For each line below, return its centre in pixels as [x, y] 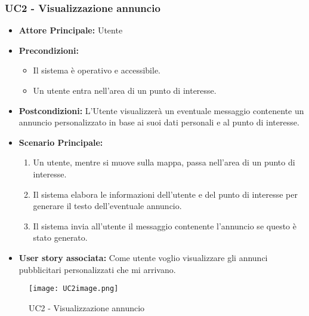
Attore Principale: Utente [71, 30]
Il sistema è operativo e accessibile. [97, 70]
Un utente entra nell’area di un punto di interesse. [125, 90]
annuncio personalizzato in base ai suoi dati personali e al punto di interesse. [159, 122]
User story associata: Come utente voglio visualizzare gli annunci [143, 257]
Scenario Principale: [61, 142]
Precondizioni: [49, 50]
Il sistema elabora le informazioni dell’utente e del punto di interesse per [165, 194]
